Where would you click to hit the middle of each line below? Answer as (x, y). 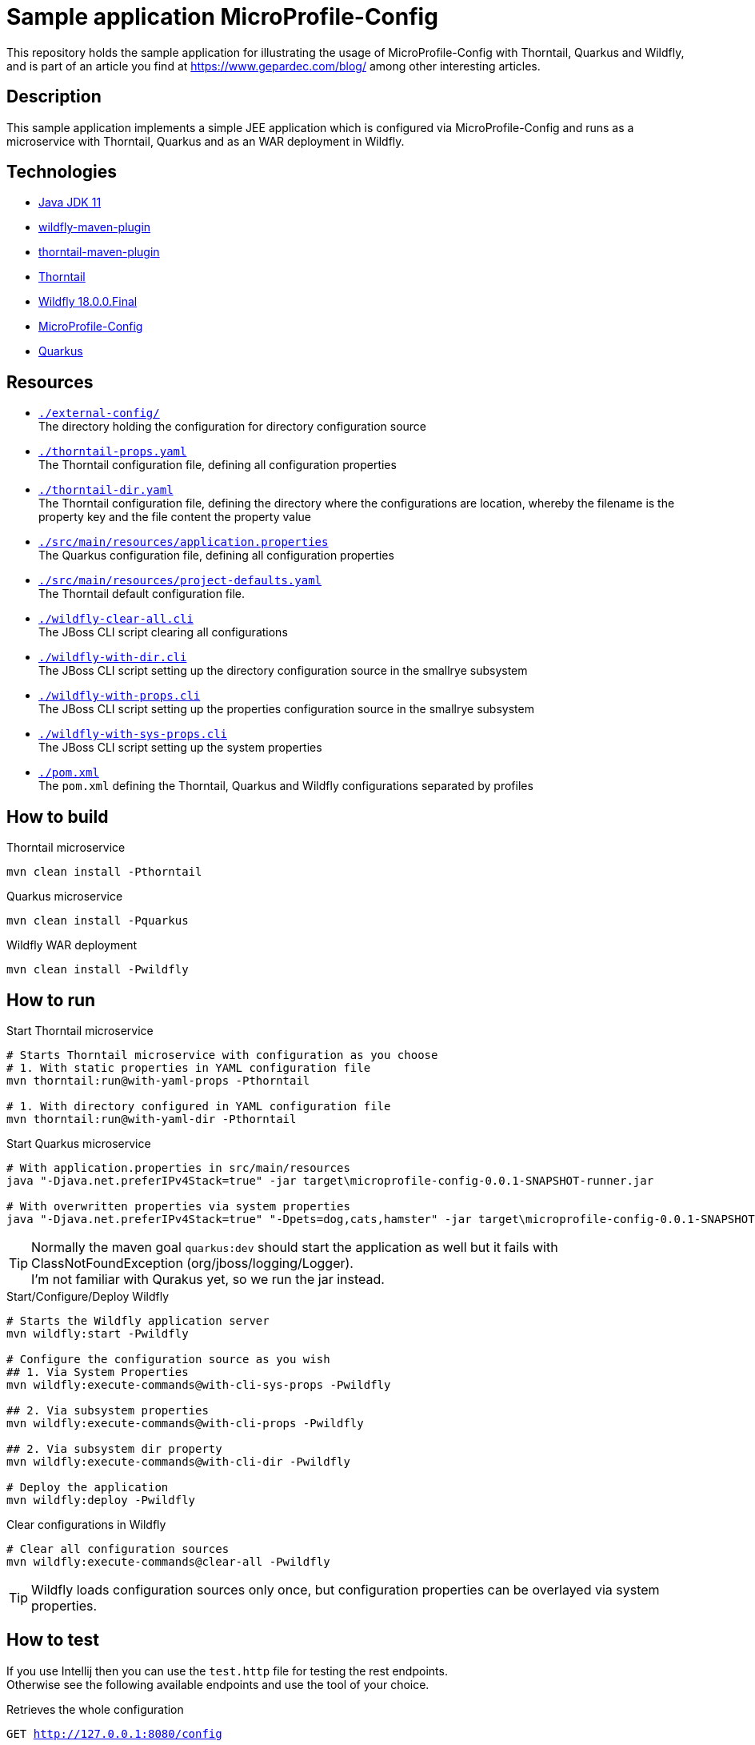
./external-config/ (99, 413)
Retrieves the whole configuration (95, 1709)
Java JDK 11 (70, 203)
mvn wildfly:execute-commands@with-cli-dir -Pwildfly (178, 1461)
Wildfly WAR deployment (72, 945)
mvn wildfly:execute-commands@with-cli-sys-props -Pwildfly (199, 1384)
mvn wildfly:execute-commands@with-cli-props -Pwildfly (185, 1423)
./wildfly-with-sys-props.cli (133, 734)
